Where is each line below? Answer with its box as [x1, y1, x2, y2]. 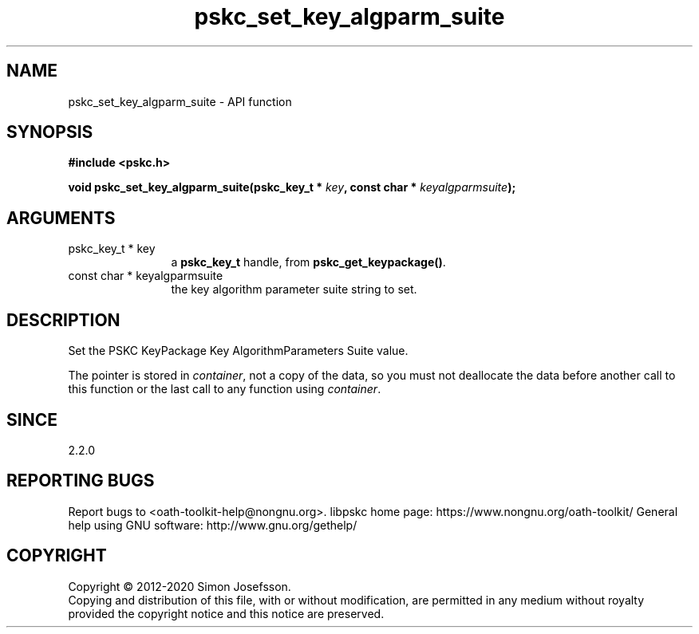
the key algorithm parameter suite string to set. [171, 282, 417, 297]
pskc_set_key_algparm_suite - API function [68, 94, 292, 108]
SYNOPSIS [6, 122, 93, 143]
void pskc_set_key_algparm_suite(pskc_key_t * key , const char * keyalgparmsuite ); [68, 180, 516, 195]
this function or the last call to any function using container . [68, 382, 381, 396]
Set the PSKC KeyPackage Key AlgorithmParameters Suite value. [68, 344, 409, 358]
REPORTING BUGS [6, 471, 155, 491]
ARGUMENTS [6, 207, 116, 228]
